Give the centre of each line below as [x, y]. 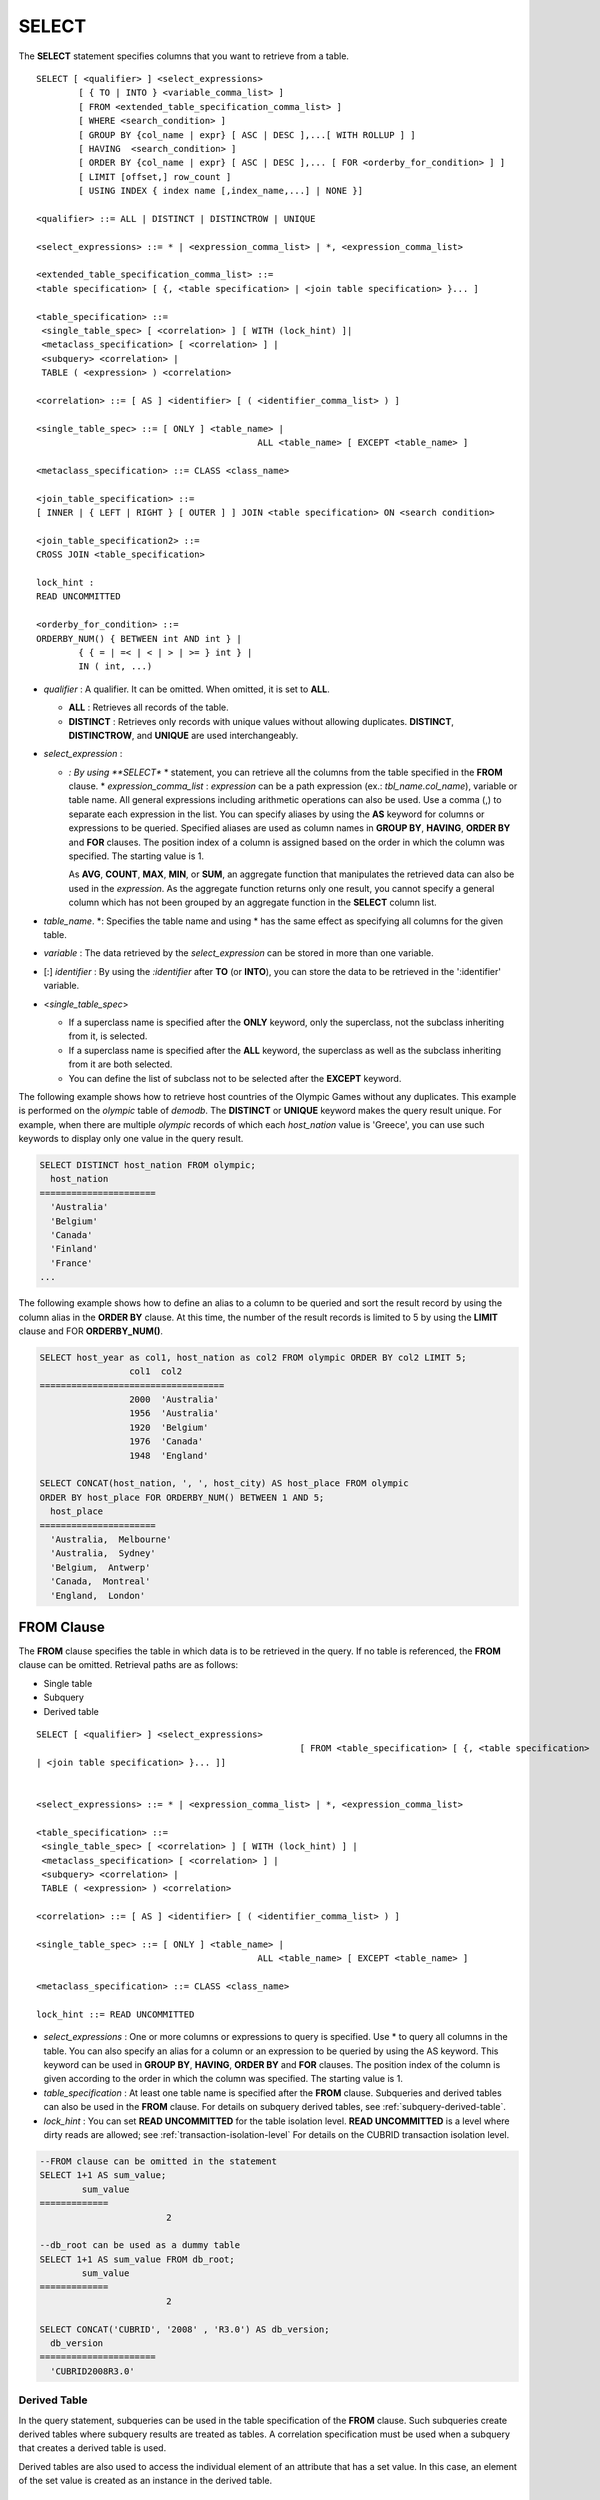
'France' [71, 1263]
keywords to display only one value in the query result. [131, 1139]
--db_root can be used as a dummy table [139, 2245]
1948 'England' [168, 1455]
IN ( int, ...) [115, 666]
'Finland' [74, 1249]
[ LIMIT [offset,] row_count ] [155, 176]
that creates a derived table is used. [92, 2448]
